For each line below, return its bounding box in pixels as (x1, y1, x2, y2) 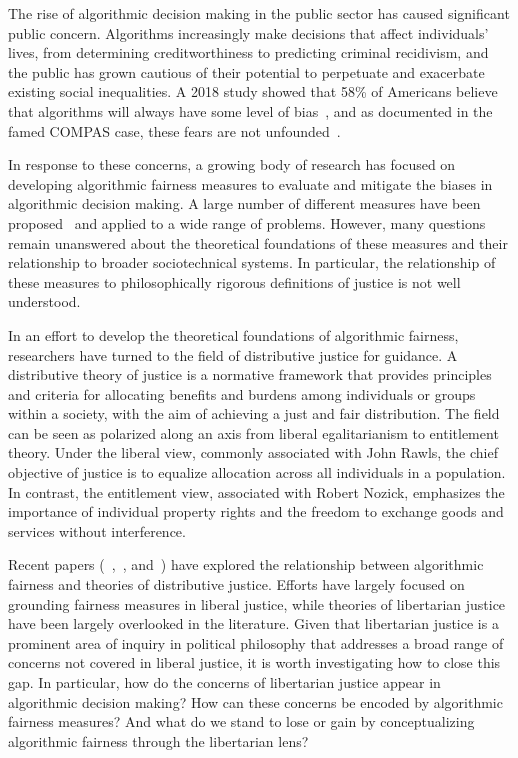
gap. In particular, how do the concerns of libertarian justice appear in (8, 672, 441, 692)
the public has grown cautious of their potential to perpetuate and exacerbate (8, 61, 485, 82)
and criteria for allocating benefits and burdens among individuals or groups (8, 383, 476, 404)
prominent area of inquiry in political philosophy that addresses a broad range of (8, 632, 504, 653)
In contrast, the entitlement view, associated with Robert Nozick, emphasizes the (8, 481, 505, 502)
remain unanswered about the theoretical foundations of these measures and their (8, 232, 508, 253)
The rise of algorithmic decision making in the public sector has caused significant (8, 3, 510, 23)
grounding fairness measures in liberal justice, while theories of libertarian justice (8, 593, 506, 614)
